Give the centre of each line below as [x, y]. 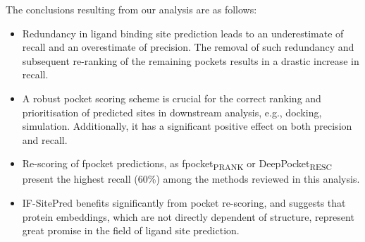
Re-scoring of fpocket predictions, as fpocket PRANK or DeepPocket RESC [177, 164]
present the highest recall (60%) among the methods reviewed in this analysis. [191, 179]
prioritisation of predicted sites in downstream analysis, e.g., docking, [172, 112]
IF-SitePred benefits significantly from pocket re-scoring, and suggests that [184, 203]
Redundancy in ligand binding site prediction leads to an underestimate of [183, 33]
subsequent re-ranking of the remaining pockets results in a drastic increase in [191, 60]
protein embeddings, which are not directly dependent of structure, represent [188, 216]
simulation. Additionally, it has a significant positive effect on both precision [187, 126]
